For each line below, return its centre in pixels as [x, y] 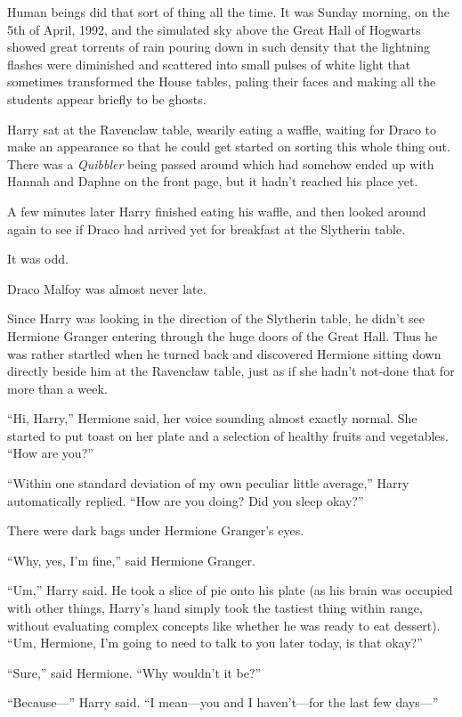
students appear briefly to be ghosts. [107, 98]
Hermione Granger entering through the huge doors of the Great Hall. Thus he [223, 335]
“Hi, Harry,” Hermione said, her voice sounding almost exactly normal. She [212, 418]
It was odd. [38, 259]
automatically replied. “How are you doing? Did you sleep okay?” [186, 500]
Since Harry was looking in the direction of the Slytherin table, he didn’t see [216, 318]
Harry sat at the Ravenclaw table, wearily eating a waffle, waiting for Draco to [222, 129]
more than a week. [57, 388]
